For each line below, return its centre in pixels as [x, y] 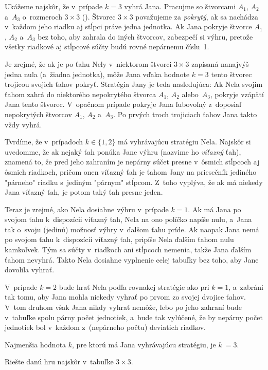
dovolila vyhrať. [30, 270]
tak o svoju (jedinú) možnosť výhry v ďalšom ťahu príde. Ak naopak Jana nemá [132, 229]
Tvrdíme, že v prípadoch [44, 142]
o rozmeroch [42, 16]
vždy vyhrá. [23, 124]
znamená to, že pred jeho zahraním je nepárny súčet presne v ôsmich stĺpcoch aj [132, 162]
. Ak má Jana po [215, 209]
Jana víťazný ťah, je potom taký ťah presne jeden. [84, 192]
